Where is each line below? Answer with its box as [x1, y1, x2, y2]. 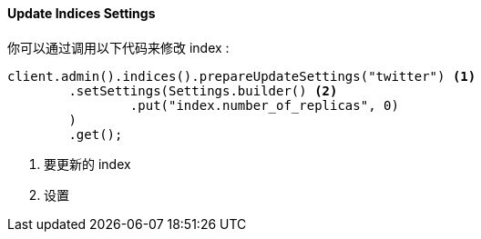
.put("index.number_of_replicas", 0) [129, 97, 399, 113]
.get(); [68, 126, 123, 142]
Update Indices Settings [7, 5, 156, 21]
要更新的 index [44, 155, 131, 172]
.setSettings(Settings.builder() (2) [68, 83, 338, 98]
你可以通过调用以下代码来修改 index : [7, 39, 230, 55]
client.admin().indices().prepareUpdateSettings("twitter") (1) [7, 68, 476, 84]
